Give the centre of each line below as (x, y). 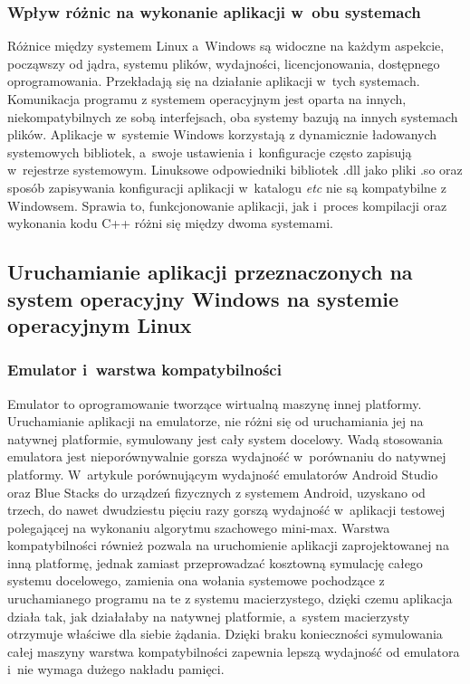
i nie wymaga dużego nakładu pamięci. (116, 669)
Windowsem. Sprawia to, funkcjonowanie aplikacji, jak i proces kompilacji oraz (227, 205)
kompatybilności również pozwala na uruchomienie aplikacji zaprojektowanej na (228, 545)
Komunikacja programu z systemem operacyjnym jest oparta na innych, (207, 99)
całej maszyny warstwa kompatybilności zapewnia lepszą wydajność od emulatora (234, 651)
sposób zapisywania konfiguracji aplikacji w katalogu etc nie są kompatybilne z (227, 187)
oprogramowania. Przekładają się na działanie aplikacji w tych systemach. (214, 81)
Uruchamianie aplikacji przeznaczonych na (210, 272)
